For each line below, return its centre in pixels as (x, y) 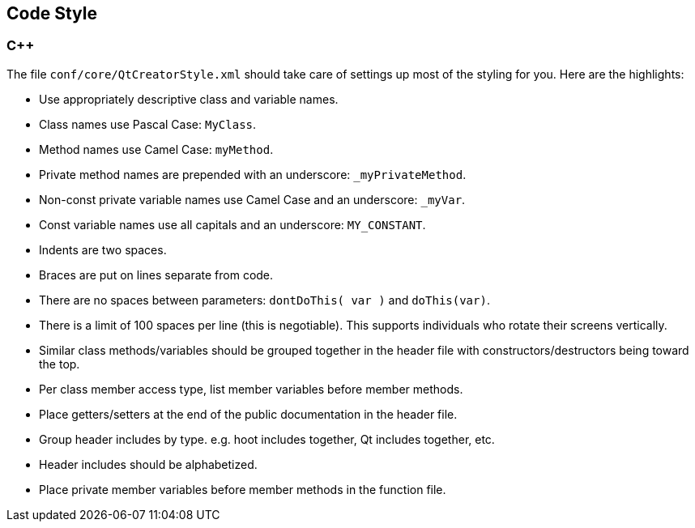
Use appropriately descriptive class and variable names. (189, 99)
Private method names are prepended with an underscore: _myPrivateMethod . (253, 174)
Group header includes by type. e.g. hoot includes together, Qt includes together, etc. (267, 439)
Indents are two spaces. (103, 249)
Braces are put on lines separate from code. (156, 275)
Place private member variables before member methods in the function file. (243, 489)
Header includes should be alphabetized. (148, 464)
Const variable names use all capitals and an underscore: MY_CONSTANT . (232, 224)
